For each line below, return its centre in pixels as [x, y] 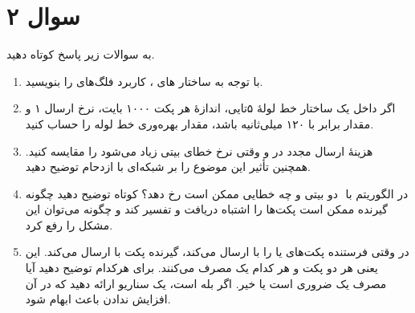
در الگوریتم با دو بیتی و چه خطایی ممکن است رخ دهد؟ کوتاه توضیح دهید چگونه [217, 193]
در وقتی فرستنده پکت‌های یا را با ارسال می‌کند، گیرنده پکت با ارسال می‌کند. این [217, 252]
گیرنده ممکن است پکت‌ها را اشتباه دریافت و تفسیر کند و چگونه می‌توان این [206, 209]
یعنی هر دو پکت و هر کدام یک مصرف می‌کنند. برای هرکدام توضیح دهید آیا [202, 268]
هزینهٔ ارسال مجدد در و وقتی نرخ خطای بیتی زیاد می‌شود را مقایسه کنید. [199, 150]
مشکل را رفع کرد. [69, 224]
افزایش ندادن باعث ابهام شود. [98, 299]
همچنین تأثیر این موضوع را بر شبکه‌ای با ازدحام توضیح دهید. [168, 167]
